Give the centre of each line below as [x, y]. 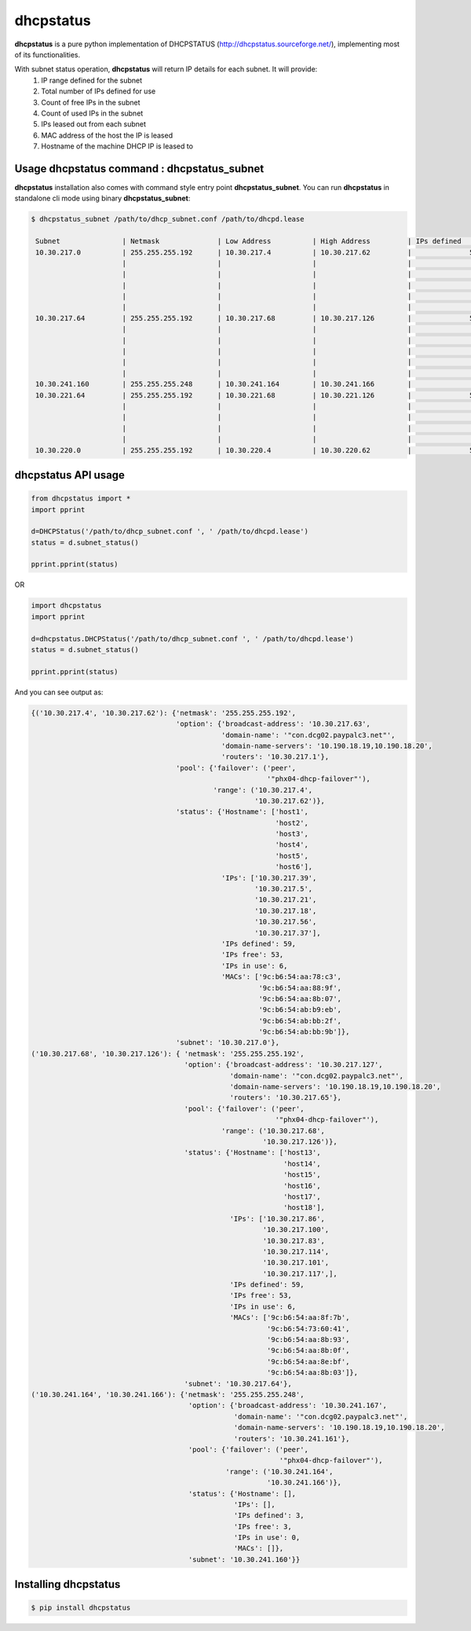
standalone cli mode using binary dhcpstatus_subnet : [102, 198]
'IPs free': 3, [263, 1527]
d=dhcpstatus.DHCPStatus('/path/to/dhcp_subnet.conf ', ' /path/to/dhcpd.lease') [193, 639]
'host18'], [304, 1208]
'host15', [302, 1175]
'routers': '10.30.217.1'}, [275, 757]
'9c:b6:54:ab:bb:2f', [300, 1021]
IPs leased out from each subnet [94, 124]
